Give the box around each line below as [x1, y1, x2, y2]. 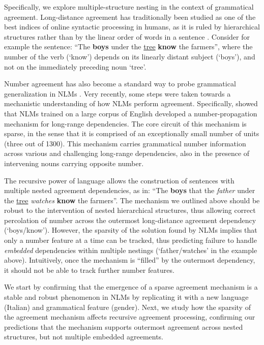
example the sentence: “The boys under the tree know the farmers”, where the [4, 41, 253, 52]
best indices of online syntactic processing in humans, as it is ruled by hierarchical [4, 21, 260, 32]
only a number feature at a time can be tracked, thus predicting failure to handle [4, 235, 257, 245]
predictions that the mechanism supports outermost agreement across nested [4, 321, 243, 332]
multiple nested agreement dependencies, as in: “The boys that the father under [4, 185, 255, 196]
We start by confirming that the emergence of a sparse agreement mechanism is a [4, 281, 258, 292]
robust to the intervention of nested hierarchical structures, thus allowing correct [4, 205, 256, 215]
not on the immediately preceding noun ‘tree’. [4, 61, 146, 72]
